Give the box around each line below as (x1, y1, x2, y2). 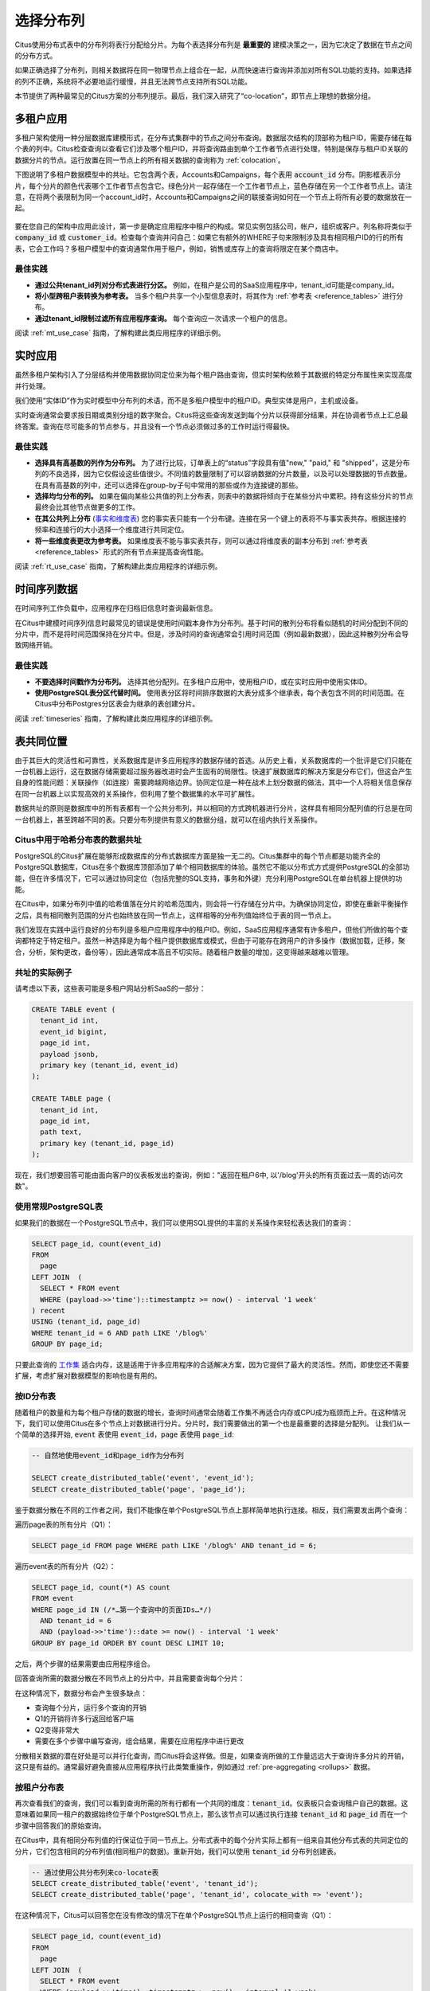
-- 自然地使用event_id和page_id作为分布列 (31, 1451, 185, 1461)
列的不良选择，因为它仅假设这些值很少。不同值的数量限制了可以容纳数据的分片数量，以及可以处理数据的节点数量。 (34, 469, 412, 479)
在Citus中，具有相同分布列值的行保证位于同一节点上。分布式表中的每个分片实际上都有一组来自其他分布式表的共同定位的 (14, 1836, 408, 1845)
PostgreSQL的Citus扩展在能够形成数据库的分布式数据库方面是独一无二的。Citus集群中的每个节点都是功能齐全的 (14, 851, 381, 860)
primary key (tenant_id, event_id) (40, 1060, 179, 1070)
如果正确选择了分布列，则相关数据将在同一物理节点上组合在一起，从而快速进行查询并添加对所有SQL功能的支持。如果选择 (14, 65, 412, 75)
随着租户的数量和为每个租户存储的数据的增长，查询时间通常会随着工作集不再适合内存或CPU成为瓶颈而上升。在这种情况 (14, 1407, 406, 1417)
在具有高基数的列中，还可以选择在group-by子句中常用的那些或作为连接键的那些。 (34, 480, 303, 490)
